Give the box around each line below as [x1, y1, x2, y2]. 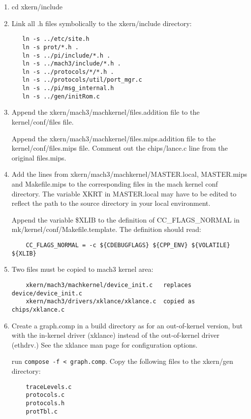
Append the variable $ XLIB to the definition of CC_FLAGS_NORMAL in [11, 214, 240, 225]
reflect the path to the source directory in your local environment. [11, 198, 211, 208]
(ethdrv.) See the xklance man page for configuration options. [11, 339, 198, 350]
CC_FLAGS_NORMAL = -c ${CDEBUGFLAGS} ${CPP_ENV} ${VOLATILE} [26, 241, 230, 249]
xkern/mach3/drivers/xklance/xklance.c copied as [26, 298, 195, 305]
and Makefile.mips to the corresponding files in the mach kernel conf [11, 179, 218, 189]
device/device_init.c [11, 290, 82, 297]
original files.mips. [11, 152, 66, 162]
